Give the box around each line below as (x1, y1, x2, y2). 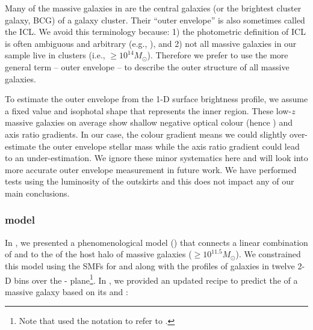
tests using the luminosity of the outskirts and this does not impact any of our (5, 175, 294, 188)
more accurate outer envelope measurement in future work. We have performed (5, 163, 297, 176)
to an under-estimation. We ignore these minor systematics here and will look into (5, 151, 308, 164)
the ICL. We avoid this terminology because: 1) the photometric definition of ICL (5, 25, 306, 38)
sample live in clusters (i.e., (5, 49, 105, 61)
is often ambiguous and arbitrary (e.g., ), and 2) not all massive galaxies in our (5, 37, 297, 49)
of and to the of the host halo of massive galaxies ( (5, 248, 192, 260)
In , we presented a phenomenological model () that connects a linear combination (5, 236, 308, 248)
